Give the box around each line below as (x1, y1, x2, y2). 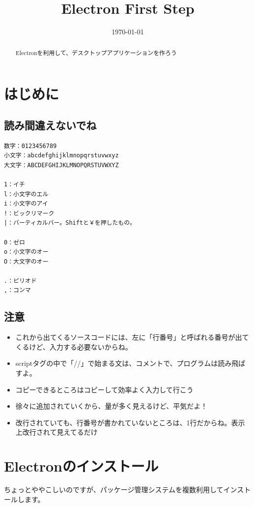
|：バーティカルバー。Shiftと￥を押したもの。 (4, 219, 136, 227)
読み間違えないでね (4, 117, 97, 132)
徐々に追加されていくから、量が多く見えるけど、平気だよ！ (15, 401, 208, 411)
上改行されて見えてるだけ (15, 427, 98, 437)
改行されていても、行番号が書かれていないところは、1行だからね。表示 (15, 417, 245, 427)
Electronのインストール (4, 456, 159, 476)
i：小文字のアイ (4, 200, 48, 208)
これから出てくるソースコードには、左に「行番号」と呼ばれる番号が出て (15, 332, 249, 342)
